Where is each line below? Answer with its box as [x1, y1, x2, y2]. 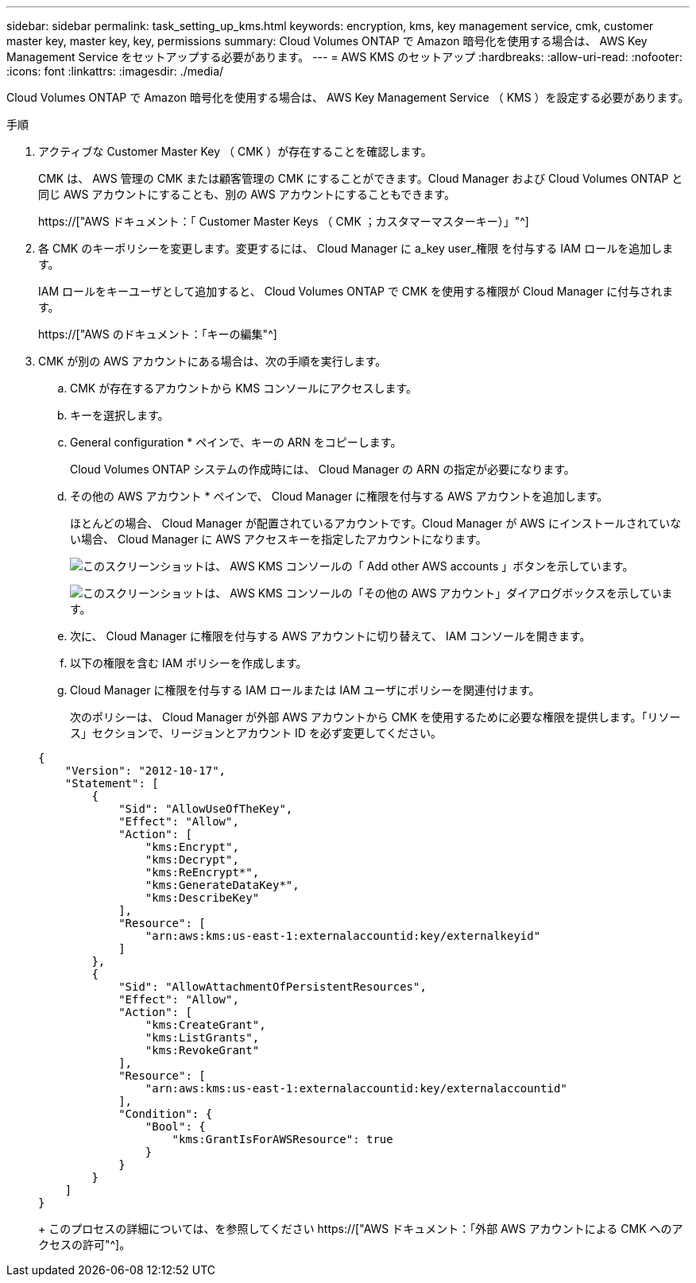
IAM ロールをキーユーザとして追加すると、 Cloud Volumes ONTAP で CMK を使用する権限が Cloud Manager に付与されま [38, 284, 674, 298]
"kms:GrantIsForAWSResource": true [172, 1133, 393, 1146]
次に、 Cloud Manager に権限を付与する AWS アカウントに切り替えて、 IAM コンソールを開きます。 [70, 629, 591, 643]
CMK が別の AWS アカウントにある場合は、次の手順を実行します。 [38, 354, 387, 368]
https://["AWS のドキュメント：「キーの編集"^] [38, 327, 277, 341]
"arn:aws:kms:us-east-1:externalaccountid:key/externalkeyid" [145, 929, 541, 942]
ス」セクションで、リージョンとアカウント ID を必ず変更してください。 [70, 726, 443, 740]
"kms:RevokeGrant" [145, 1044, 260, 1057]
